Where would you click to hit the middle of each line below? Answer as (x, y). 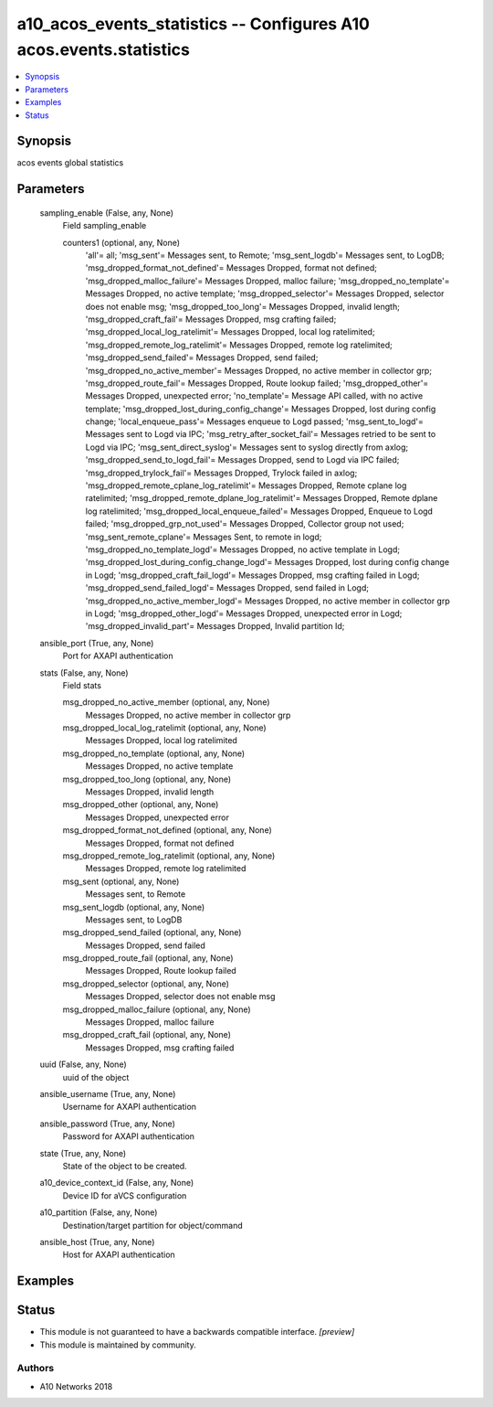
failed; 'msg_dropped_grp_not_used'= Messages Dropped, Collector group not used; (245, 524)
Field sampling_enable (105, 226)
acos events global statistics (70, 163)
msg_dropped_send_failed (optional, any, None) (152, 933)
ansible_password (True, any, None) (107, 1124)
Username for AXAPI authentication (129, 1107)
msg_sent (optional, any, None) (121, 881)
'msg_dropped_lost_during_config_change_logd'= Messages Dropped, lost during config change (267, 562)
